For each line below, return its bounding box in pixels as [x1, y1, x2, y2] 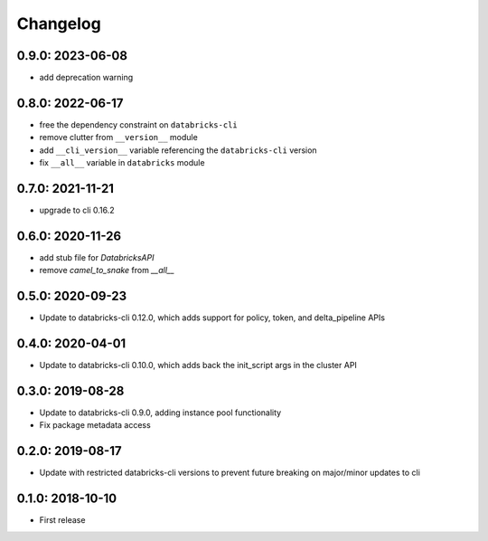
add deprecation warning [39, 72, 134, 83]
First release [39, 515, 86, 526]
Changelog [16, 14, 101, 33]
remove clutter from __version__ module [39, 132, 198, 143]
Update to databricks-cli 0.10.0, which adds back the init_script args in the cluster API [39, 360, 357, 371]
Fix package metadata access [39, 420, 151, 431]
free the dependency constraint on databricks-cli [39, 119, 239, 130]
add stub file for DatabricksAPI [39, 252, 155, 262]
